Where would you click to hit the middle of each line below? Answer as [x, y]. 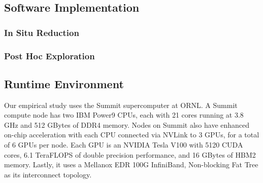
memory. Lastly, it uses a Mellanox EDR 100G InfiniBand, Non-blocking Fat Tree [131, 164]
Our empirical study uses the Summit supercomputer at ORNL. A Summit [121, 105]
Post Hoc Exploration [50, 56]
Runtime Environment [64, 83]
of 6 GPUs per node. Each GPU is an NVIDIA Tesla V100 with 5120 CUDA [124, 145]
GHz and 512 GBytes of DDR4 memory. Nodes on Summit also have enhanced [127, 124]
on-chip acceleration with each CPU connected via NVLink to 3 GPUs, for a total [132, 135]
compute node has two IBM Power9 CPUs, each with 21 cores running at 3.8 [124, 115]
